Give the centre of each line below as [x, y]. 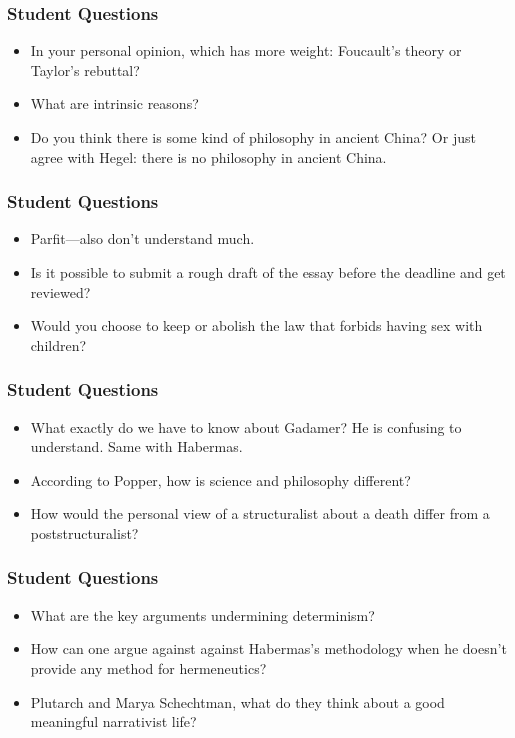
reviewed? [60, 291]
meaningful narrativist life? [113, 721]
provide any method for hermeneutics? [148, 667]
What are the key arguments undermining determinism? [202, 614]
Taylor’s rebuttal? [85, 69]
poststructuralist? [84, 532]
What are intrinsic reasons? [114, 103]
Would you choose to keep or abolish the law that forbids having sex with [256, 325]
